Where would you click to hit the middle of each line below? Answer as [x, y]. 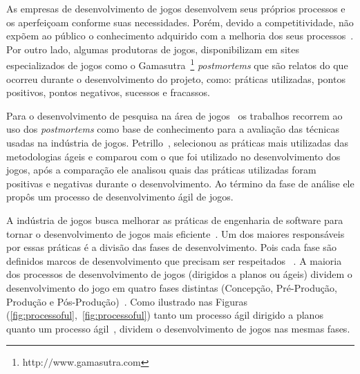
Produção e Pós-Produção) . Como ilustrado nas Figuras [127, 301]
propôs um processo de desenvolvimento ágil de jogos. [120, 197]
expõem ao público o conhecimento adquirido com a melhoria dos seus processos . [180, 36]
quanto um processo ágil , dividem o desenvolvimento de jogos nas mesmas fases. [178, 328]
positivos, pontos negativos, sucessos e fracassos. [108, 92]
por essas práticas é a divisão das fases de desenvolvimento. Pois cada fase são [171, 247]
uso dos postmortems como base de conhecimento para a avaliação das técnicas [173, 129]
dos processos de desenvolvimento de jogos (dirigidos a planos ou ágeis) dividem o [179, 274]
